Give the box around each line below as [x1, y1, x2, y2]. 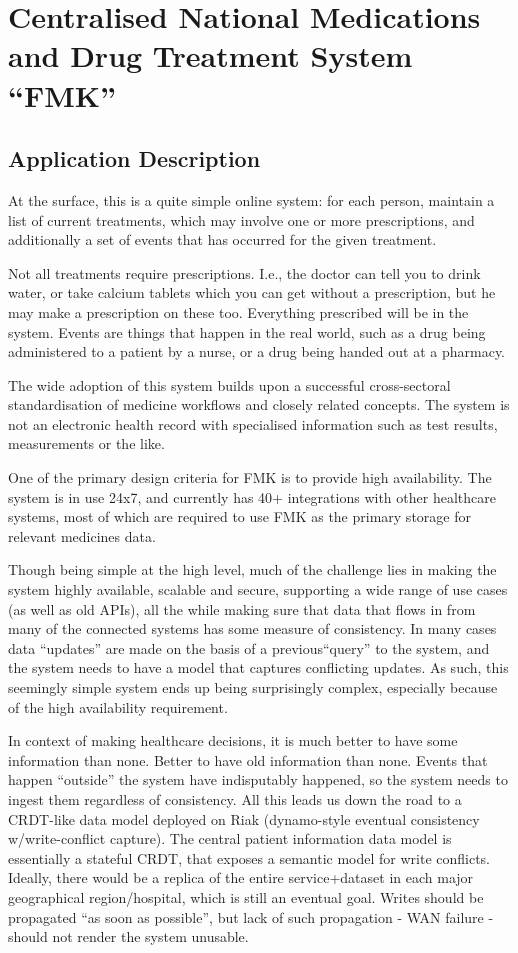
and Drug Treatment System [8, 35, 413, 76]
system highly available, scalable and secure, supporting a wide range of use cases [8, 579, 508, 600]
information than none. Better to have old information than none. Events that [8, 749, 488, 770]
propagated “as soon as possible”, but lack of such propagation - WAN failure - [8, 906, 494, 927]
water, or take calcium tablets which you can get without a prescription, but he [8, 282, 496, 303]
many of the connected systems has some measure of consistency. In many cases [8, 618, 497, 639]
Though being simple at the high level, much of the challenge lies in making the [8, 559, 497, 580]
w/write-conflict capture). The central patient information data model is [8, 828, 452, 849]
